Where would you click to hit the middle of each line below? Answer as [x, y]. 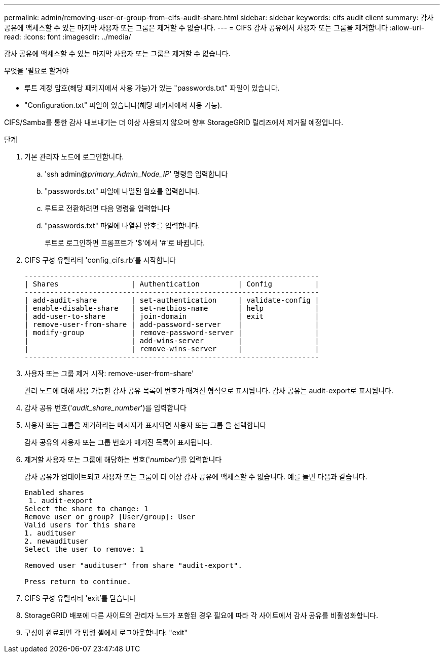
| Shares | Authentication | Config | [172, 284]
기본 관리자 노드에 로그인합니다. [74, 157]
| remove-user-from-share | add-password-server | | [172, 324]
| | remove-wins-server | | [172, 349]
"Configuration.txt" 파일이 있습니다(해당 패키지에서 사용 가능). [123, 105]
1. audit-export [61, 501]
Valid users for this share [80, 525]
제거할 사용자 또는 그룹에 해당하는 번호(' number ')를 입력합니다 [123, 459]
